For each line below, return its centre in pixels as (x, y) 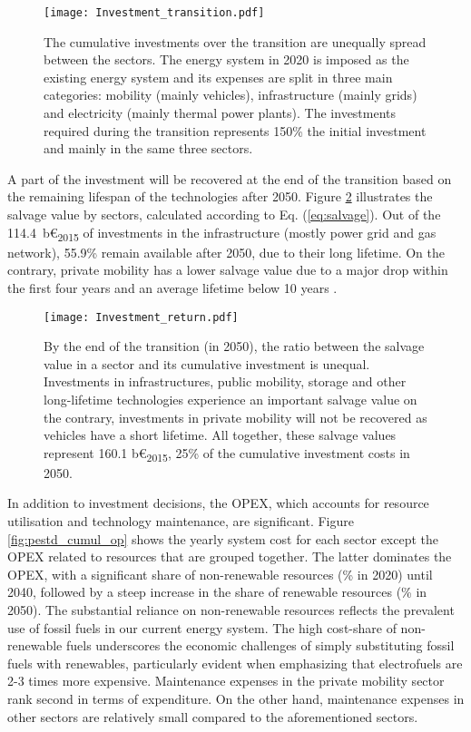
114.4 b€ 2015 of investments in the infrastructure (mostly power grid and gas (222, 233)
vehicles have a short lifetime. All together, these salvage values (220, 435)
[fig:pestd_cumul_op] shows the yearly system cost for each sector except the (223, 538)
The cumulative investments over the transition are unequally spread (235, 41)
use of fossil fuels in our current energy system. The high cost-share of (202, 627)
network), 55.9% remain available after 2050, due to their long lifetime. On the (226, 252)
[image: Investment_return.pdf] (141, 317)
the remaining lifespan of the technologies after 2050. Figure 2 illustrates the (220, 196)
